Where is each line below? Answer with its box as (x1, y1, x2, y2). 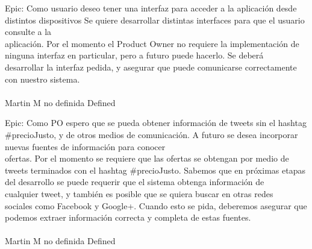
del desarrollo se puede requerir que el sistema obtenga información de (5, 175, 264, 188)
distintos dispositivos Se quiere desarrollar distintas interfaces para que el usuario (5, 13, 305, 26)
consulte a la (5, 25, 52, 38)
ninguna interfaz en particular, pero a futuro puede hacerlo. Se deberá (5, 49, 264, 61)
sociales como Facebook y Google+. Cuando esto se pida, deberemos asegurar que (5, 199, 307, 212)
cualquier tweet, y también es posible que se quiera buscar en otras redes (5, 187, 273, 200)
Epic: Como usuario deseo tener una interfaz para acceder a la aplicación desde (5, 2, 297, 14)
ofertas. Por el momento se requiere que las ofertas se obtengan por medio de (5, 152, 289, 165)
